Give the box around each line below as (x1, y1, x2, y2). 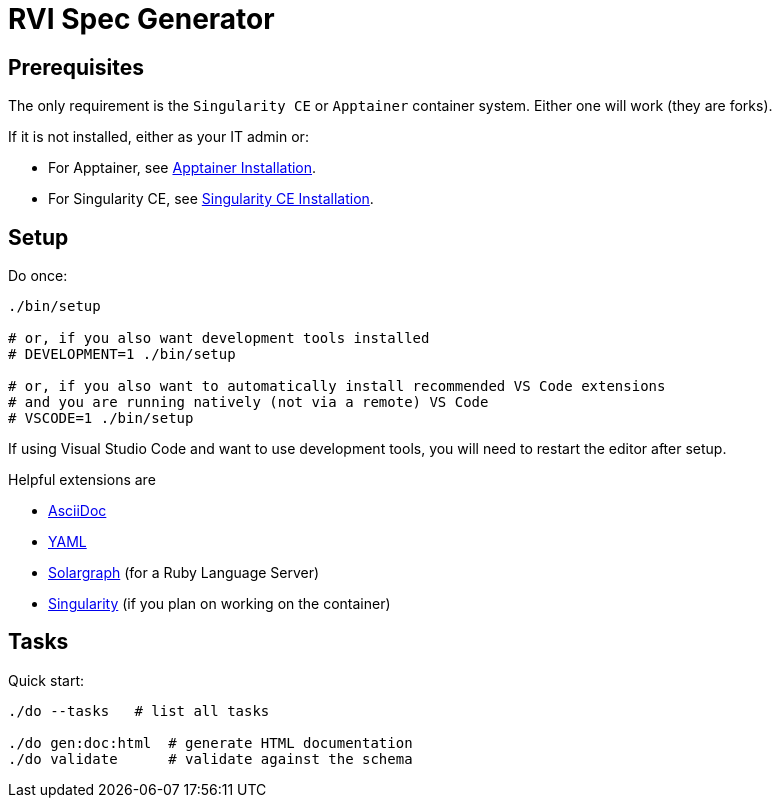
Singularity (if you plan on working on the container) (48, 595, 391, 613)
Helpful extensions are (8, 471, 156, 489)
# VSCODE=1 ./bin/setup (8, 410, 194, 427)
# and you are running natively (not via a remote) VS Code (8, 394, 489, 411)
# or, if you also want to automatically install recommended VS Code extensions (8, 378, 666, 395)
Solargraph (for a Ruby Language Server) (48, 564, 320, 582)
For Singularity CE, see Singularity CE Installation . (48, 190, 374, 208)
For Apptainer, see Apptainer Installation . (48, 159, 317, 177)
